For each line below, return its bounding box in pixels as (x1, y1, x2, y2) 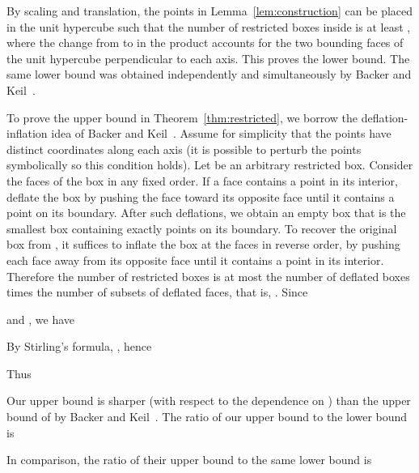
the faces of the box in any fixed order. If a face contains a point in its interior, (6, 172, 398, 189)
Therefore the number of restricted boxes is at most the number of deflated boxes (6, 267, 410, 284)
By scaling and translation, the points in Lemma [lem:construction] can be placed (6, 2, 413, 19)
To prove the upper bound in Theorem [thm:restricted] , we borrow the (6, 109, 358, 126)
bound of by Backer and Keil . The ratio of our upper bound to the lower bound (6, 408, 408, 425)
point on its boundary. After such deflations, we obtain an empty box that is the (6, 204, 406, 221)
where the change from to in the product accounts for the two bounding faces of (6, 34, 404, 51)
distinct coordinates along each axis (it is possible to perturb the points (6, 140, 362, 157)
